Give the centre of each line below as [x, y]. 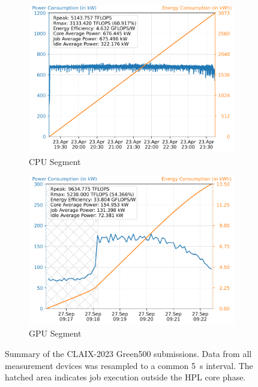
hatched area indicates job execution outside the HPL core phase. [125, 377]
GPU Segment [55, 333]
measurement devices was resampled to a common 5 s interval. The [129, 365]
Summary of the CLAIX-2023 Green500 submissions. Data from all [128, 354]
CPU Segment [55, 161]
